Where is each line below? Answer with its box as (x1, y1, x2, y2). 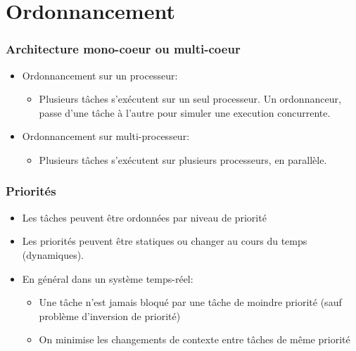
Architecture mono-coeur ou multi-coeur (6, 40, 241, 58)
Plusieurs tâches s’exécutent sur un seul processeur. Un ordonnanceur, (39, 91, 341, 106)
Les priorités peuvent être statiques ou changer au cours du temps (22, 234, 307, 248)
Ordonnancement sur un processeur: (22, 68, 178, 82)
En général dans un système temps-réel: (22, 271, 193, 286)
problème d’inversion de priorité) (39, 308, 181, 323)
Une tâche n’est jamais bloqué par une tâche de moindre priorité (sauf (39, 295, 342, 309)
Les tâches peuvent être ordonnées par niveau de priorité (22, 210, 267, 224)
